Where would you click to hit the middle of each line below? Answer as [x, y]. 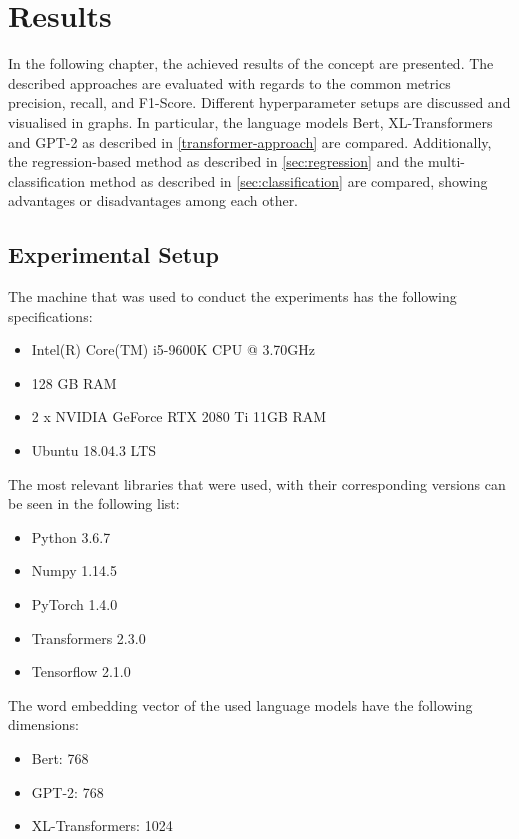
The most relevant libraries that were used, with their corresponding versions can [257, 483]
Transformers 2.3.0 [88, 637]
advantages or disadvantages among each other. [153, 200]
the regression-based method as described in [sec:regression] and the [216, 161]
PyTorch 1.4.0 [74, 604]
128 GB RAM [74, 382]
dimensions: [43, 724]
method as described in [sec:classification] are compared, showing [288, 180]
